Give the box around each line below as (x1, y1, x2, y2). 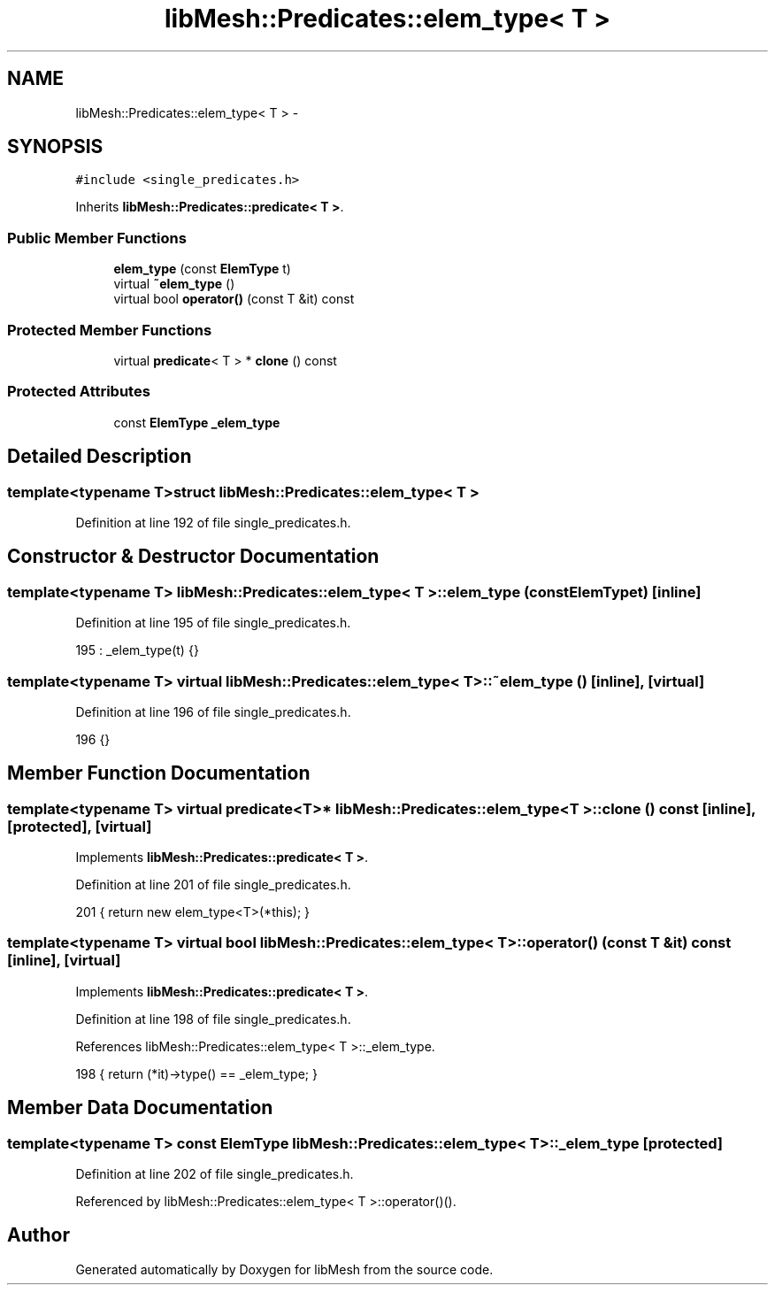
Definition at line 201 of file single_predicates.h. (75, 877, 351, 893)
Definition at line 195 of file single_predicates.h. (75, 615, 351, 631)
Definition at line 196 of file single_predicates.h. (75, 704, 351, 719)
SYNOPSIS (7, 135, 104, 158)
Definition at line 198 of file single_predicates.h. (75, 1011, 351, 1027)
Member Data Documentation (7, 1096, 273, 1119)
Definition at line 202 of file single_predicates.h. (75, 1166, 354, 1182)
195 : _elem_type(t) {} (75, 642, 199, 658)
